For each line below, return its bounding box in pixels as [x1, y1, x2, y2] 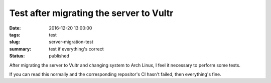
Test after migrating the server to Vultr [9, 7, 174, 18]
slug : [9, 39, 20, 45]
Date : [9, 25, 21, 31]
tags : [9, 31, 21, 37]
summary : [9, 45, 32, 52]
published [49, 53, 70, 59]
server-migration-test [49, 39, 93, 45]
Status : [9, 53, 25, 59]
